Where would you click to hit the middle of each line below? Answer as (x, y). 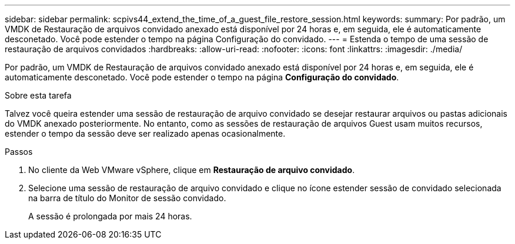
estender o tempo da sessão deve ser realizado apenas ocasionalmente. (145, 133)
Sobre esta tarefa (38, 95)
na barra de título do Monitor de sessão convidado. (127, 198)
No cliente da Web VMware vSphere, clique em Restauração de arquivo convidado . (192, 170)
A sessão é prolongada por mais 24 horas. (110, 216)
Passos (19, 152)
